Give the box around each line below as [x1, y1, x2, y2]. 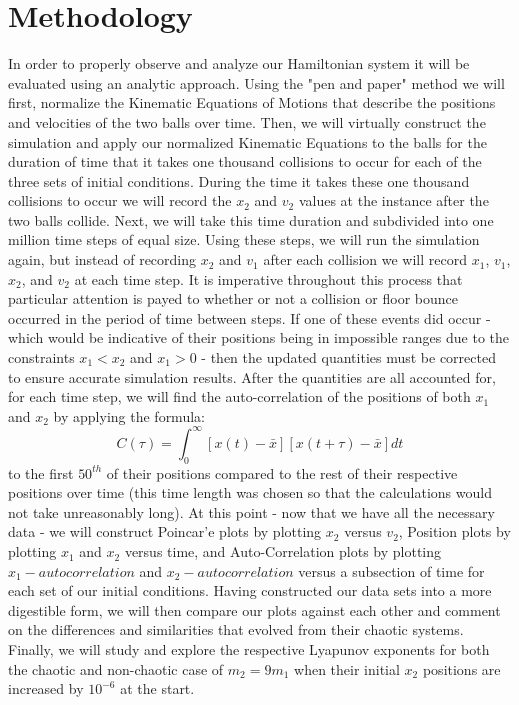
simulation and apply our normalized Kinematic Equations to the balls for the [8, 131, 487, 152]
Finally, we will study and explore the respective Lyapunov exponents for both [8, 639, 490, 660]
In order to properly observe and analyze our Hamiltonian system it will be [8, 53, 470, 74]
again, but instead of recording [8, 249, 197, 270]
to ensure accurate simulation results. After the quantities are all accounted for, [8, 366, 496, 387]
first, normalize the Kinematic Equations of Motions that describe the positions [8, 92, 496, 113]
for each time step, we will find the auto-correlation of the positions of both [8, 386, 471, 407]
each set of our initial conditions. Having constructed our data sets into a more [8, 580, 492, 601]
